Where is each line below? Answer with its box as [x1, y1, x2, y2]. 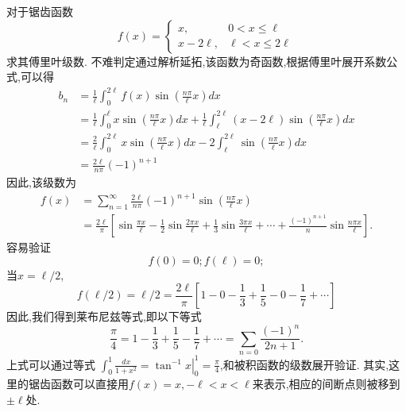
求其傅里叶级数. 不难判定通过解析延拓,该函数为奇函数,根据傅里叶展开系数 [6, 52, 387, 69]
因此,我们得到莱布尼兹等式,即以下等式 [6, 308, 202, 325]
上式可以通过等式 [6, 356, 95, 372]
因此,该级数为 [6, 174, 76, 191]
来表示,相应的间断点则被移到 [252, 375, 400, 392]
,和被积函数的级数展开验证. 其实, [219, 356, 389, 372]
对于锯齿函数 [6, 3, 73, 19]
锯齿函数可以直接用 [28, 375, 129, 392]
